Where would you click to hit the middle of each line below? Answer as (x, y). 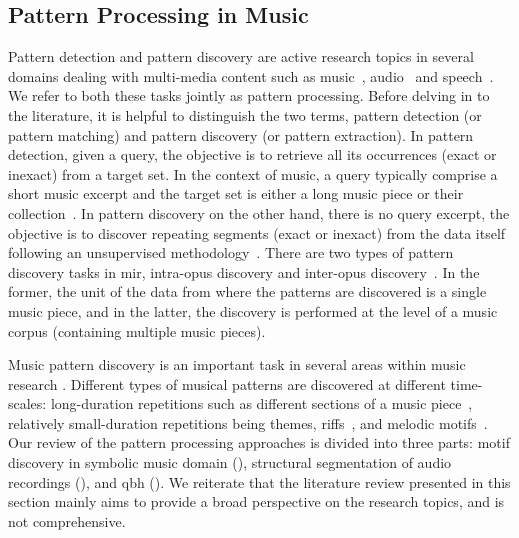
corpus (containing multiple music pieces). (137, 330)
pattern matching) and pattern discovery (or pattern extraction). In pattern (241, 134)
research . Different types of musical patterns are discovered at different (227, 383)
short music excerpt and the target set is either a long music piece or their (236, 193)
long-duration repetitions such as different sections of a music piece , (261, 403)
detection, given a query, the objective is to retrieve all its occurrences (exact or (252, 154)
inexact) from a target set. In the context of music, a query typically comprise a (253, 173)
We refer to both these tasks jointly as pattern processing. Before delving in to (249, 95)
